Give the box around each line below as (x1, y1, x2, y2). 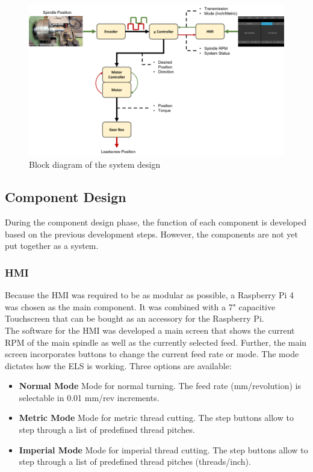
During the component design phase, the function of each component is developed (5, 216, 306, 228)
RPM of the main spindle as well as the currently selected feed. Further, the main (5, 336, 307, 348)
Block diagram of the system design (29, 158, 161, 171)
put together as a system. (5, 239, 99, 252)
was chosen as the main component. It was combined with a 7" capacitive (5, 300, 276, 313)
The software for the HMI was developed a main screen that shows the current (5, 323, 295, 336)
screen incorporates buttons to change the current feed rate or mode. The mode (5, 348, 299, 360)
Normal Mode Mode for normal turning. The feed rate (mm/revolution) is (19, 379, 302, 392)
